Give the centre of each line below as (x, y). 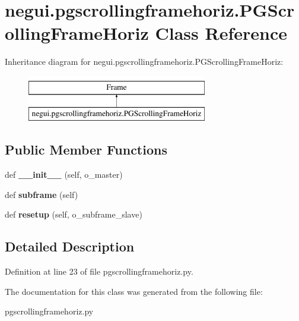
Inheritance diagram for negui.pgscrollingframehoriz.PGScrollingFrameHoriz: (144, 62)
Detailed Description (70, 246)
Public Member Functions (86, 150)
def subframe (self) (42, 194)
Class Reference (221, 33)
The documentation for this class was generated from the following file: (134, 291)
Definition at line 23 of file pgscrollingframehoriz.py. (99, 271)
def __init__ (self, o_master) (64, 174)
